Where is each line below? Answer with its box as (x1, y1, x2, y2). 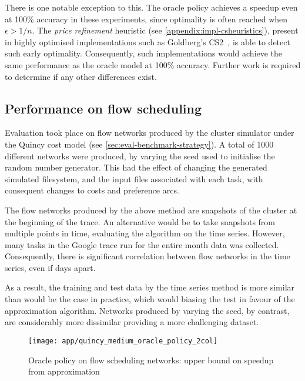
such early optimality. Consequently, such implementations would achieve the (5, 47, 283, 59)
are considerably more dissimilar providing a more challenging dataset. (5, 316, 259, 328)
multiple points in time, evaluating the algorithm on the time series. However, (5, 227, 285, 239)
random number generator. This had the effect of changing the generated (5, 161, 267, 173)
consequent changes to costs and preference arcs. (5, 184, 179, 196)
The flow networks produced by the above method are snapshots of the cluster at (5, 203, 297, 216)
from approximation (28, 365, 100, 377)
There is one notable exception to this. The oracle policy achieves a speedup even (5, 1, 298, 13)
